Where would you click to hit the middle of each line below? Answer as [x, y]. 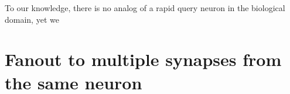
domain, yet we [32, 19]
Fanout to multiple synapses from [143, 59]
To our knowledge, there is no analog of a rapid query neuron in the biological [145, 8]
